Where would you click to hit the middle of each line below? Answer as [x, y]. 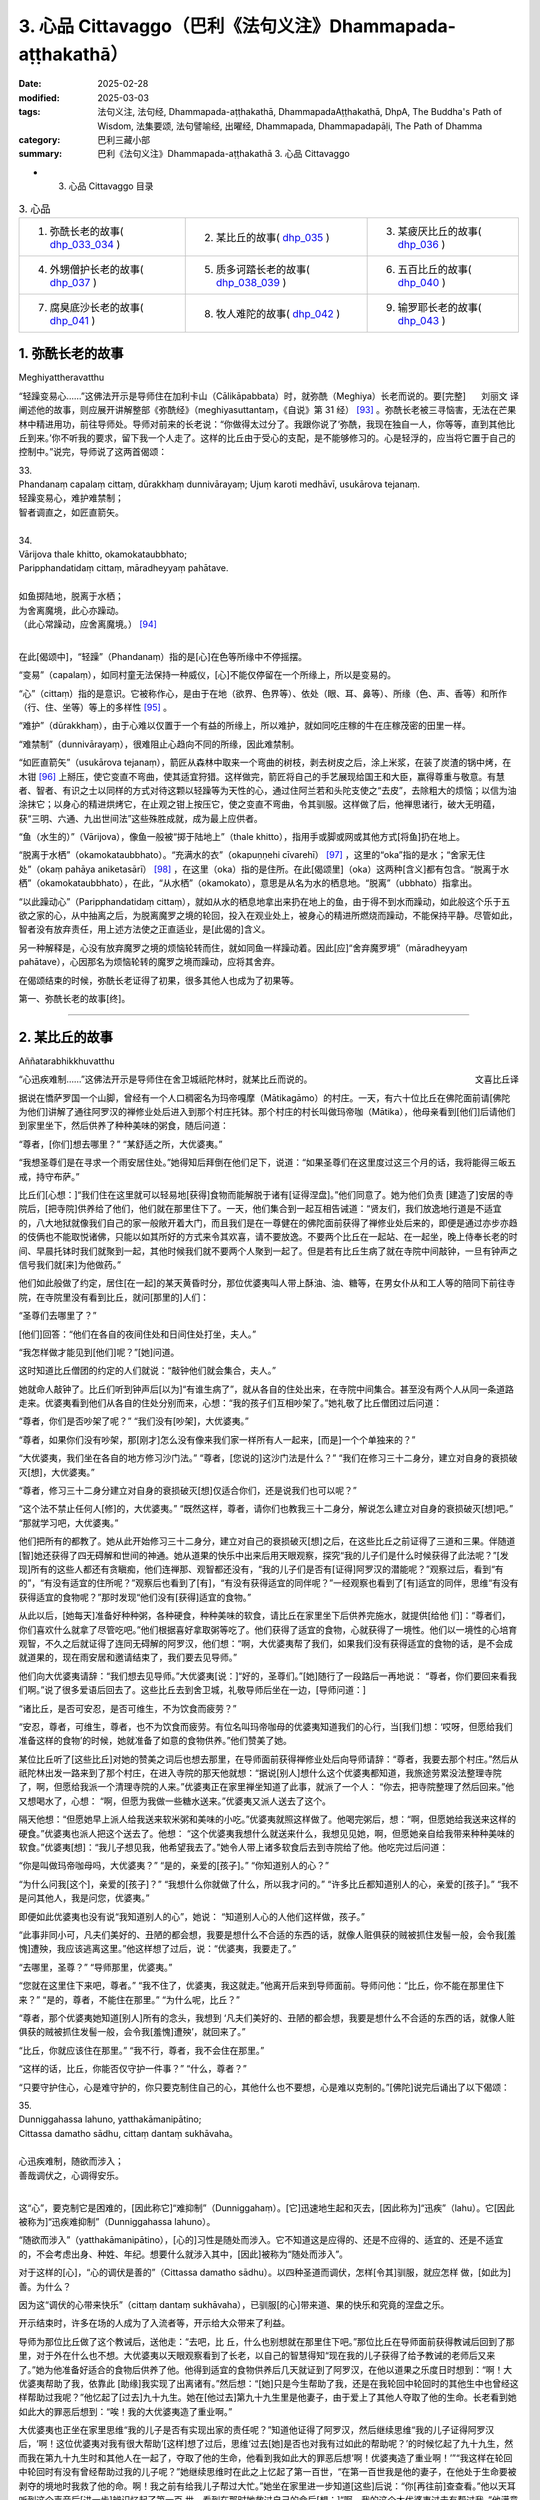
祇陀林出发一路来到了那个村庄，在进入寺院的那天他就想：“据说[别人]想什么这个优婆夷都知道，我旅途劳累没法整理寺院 [260, 1773]
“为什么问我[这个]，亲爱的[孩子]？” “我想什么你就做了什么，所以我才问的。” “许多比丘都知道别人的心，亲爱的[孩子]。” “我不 [268, 1884]
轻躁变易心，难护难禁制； [71, 498]
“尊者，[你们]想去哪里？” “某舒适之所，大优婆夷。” [120, 1144]
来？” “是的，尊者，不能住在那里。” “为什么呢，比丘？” [129, 1999]
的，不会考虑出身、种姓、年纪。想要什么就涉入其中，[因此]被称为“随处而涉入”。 [183, 2254]
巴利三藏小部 [123, 139]
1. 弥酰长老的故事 [71, 353]
